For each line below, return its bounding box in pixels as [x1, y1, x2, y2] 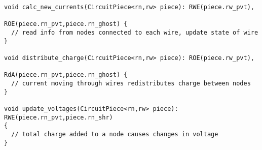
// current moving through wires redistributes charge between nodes [11, 79, 251, 87]
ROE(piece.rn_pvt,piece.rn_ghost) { [4, 20, 128, 28]
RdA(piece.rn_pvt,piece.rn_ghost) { [4, 71, 128, 79]
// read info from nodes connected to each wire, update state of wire [11, 28, 258, 36]
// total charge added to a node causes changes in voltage [11, 130, 218, 138]
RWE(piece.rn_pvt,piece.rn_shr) [4, 113, 113, 121]
